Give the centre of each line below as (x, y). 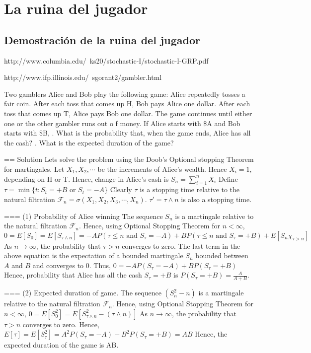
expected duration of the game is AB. (61, 345)
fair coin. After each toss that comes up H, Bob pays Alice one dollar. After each (127, 104)
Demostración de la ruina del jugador (102, 39)
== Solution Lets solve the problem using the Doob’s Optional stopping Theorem (129, 159)
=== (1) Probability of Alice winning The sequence (83, 216)
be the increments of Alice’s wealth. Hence (162, 169)
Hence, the (211, 334)
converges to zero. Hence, (61, 324)
